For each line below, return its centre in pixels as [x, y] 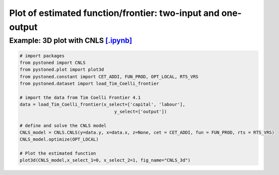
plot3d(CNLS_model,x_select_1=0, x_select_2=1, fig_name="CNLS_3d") [105, 160]
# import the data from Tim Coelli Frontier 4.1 [80, 97]
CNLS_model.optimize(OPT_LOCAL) [59, 139]
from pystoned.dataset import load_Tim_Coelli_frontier [89, 84]
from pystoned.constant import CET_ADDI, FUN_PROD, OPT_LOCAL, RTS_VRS [109, 77]
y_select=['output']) [140, 111]
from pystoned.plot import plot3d [62, 70]
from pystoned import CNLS [53, 63]
